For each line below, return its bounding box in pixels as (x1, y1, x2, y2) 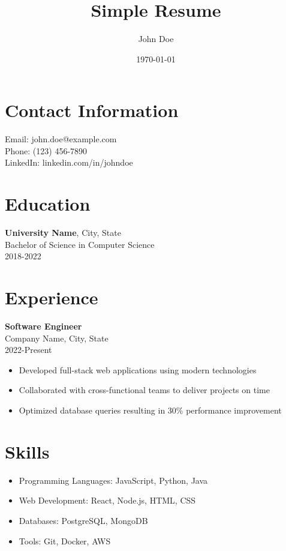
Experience (5, 285, 98, 310)
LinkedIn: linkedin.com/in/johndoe (5, 156, 133, 169)
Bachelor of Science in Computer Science (5, 238, 155, 250)
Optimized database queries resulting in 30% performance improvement (19, 404, 282, 417)
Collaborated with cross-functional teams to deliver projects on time (19, 384, 270, 396)
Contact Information (5, 98, 179, 122)
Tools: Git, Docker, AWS (19, 534, 111, 547)
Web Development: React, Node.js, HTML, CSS (19, 494, 196, 507)
